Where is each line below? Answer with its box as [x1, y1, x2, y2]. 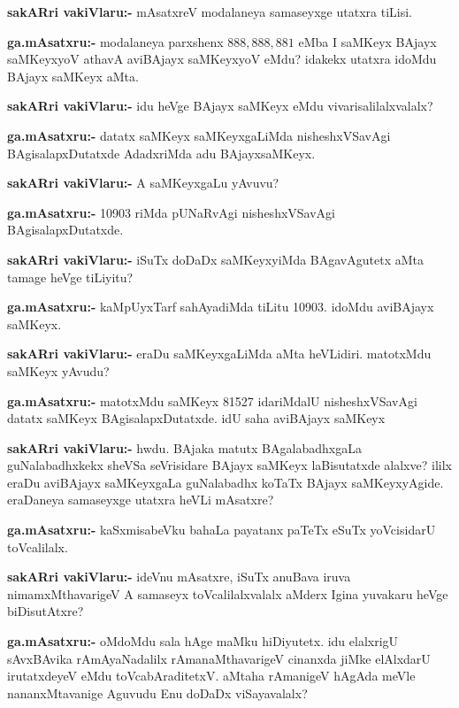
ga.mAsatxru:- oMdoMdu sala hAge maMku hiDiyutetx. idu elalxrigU [7, 632, 399, 650]
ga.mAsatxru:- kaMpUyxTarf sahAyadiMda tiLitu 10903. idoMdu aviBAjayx [7, 297, 434, 316]
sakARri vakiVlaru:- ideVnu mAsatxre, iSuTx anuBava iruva [7, 567, 351, 586]
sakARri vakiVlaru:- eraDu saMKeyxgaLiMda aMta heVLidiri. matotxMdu [7, 344, 432, 363]
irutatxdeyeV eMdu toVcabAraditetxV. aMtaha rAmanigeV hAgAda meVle [7, 666, 416, 685]
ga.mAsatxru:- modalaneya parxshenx [7, 32, 224, 50]
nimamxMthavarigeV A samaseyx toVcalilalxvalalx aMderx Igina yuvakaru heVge [7, 584, 448, 603]
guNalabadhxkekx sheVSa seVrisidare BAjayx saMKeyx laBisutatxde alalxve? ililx [7, 456, 452, 474]
